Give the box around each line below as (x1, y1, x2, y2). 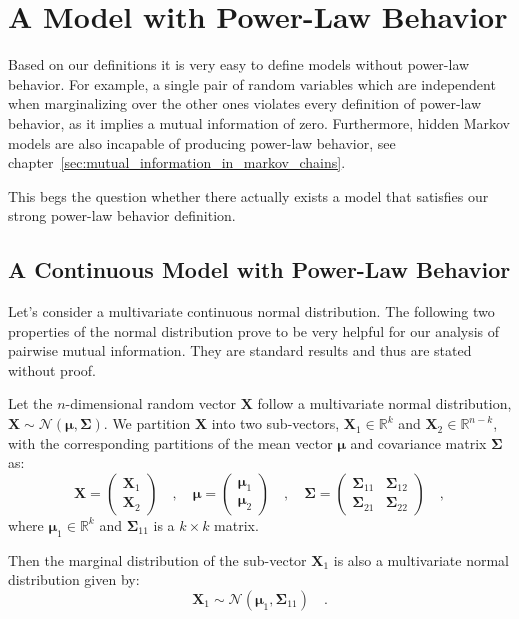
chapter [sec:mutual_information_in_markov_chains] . (8, 152, 346, 173)
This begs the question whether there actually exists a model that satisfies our (8, 185, 489, 206)
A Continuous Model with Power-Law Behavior (8, 254, 511, 285)
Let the (8, 393, 53, 414)
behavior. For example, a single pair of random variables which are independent (8, 73, 496, 94)
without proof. (8, 359, 96, 380)
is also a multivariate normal (333, 549, 509, 570)
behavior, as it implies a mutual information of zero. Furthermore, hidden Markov (8, 112, 510, 133)
